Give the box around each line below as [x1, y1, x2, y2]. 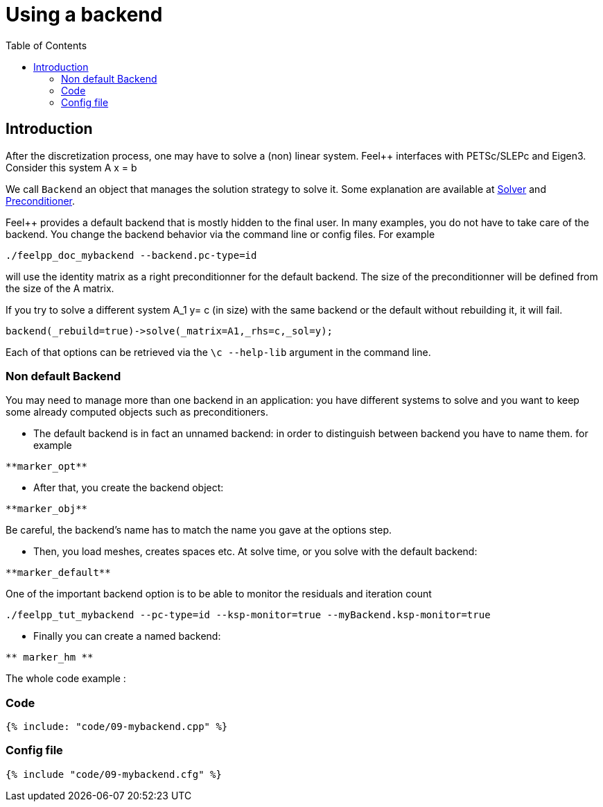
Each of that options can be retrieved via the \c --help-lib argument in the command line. [6, 346, 431, 358]
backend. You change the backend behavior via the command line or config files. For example [6, 228, 435, 240]
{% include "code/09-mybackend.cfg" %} [6, 768, 222, 780]
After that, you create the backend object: [33, 482, 224, 494]
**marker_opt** [6, 461, 88, 473]
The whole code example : [6, 672, 126, 685]
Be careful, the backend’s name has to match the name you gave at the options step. [6, 524, 392, 536]
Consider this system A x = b [6, 161, 137, 173]
